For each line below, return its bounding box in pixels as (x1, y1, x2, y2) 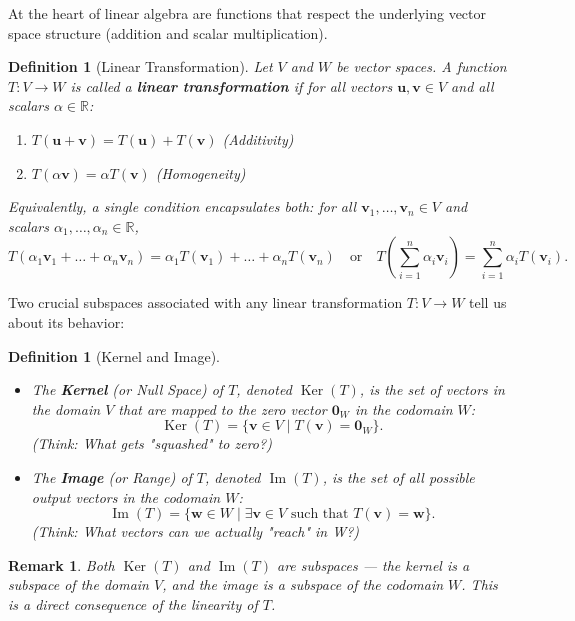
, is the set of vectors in (359, 379, 505, 400)
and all (451, 75, 494, 96)
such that (290, 507, 349, 522)
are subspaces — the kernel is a (276, 554, 470, 575)
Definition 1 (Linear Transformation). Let (8, 56, 273, 77)
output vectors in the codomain (31, 486, 221, 507)
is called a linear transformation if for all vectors (70, 75, 393, 96)
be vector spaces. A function (336, 56, 507, 77)
